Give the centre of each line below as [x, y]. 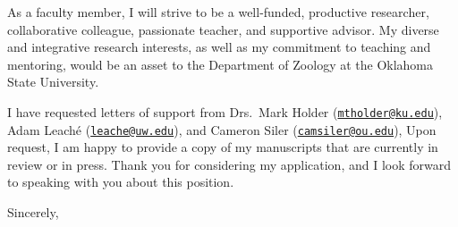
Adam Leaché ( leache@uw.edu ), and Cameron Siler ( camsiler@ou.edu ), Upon [222, 129]
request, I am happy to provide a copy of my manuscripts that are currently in [223, 147]
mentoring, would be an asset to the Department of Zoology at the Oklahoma [221, 64]
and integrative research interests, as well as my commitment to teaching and [219, 47]
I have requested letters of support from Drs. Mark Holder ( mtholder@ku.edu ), [225, 111]
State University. [53, 82]
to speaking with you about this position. [121, 182]
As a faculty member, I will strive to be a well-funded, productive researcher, [218, 12]
